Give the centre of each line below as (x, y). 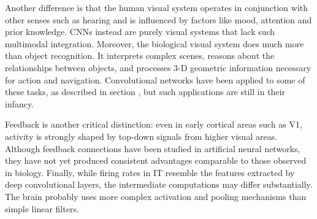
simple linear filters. (42, 208)
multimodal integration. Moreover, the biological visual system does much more (155, 43)
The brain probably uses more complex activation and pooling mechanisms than (156, 196)
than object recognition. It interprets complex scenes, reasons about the (140, 56)
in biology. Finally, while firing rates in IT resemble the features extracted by (150, 172)
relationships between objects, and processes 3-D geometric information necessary (158, 67)
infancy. (20, 103)
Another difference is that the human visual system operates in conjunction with (157, 7)
